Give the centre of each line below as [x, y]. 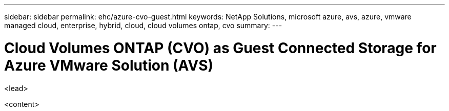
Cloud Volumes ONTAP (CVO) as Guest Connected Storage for [220, 48]
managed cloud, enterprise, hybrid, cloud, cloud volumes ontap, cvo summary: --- [143, 25]
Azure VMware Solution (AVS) [109, 65]
